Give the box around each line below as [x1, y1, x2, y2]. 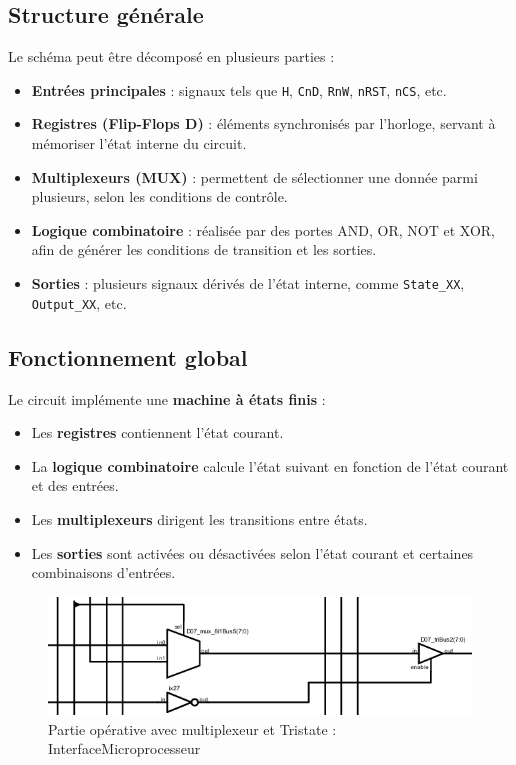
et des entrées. [31, 475, 119, 496]
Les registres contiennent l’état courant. [31, 422, 284, 443]
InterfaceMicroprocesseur [48, 738, 201, 759]
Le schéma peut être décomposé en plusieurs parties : [8, 46, 335, 67]
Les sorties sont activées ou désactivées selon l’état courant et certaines [31, 542, 474, 563]
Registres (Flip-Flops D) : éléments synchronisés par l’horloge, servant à [31, 113, 496, 134]
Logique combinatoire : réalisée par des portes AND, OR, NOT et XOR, [31, 219, 495, 240]
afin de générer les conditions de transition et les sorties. [31, 239, 377, 260]
